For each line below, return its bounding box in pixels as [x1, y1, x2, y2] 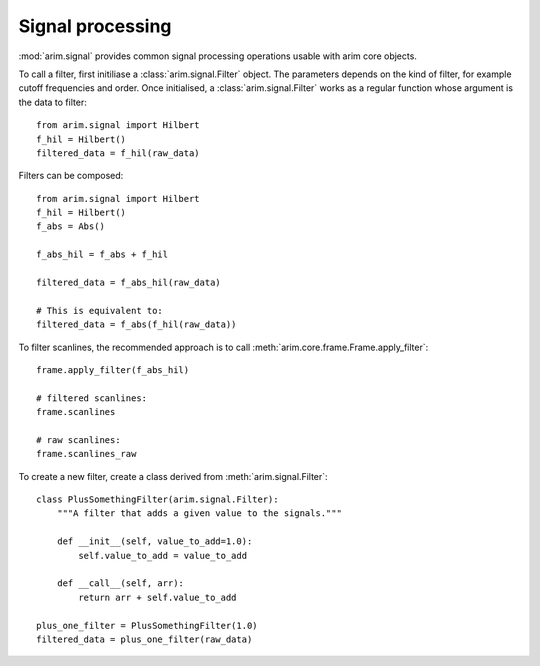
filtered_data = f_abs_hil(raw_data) [36, 277, 222, 289]
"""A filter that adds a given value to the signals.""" [56, 508, 342, 519]
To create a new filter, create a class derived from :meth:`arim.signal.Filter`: [18, 470, 329, 482]
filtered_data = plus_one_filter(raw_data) [36, 634, 253, 645]
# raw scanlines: [36, 434, 121, 445]
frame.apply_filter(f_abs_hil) [36, 364, 190, 375]
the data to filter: [18, 96, 87, 108]
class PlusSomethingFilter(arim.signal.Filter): [36, 494, 279, 505]
